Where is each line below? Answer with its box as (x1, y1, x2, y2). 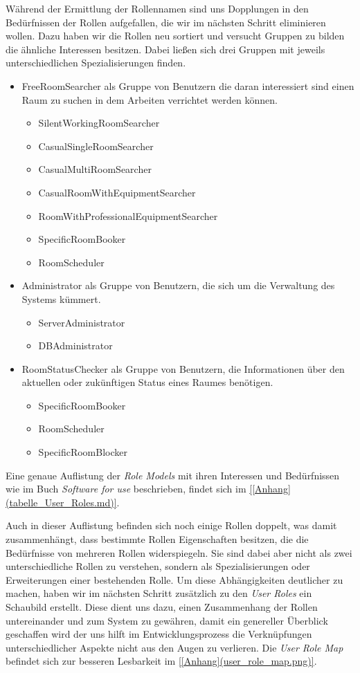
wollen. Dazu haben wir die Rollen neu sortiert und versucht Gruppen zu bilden (6, 28, 345, 43)
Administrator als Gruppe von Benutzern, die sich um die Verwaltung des (21, 278, 335, 293)
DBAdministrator (38, 338, 113, 353)
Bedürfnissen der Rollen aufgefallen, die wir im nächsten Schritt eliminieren (6, 15, 326, 29)
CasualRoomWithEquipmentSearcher (38, 185, 196, 199)
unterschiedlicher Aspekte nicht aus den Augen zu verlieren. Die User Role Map (6, 640, 343, 654)
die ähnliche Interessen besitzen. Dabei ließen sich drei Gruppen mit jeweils (6, 42, 325, 56)
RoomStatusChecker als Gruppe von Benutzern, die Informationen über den (21, 361, 345, 376)
